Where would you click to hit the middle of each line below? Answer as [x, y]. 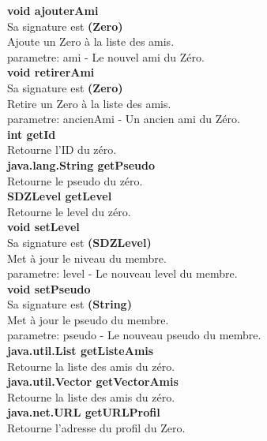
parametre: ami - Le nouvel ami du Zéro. [106, 56]
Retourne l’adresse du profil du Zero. [96, 428]
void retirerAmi [51, 72]
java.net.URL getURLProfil [84, 412]
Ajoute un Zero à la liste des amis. [91, 41]
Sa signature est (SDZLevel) [79, 242]
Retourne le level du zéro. [69, 211]
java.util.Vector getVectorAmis [93, 381]
